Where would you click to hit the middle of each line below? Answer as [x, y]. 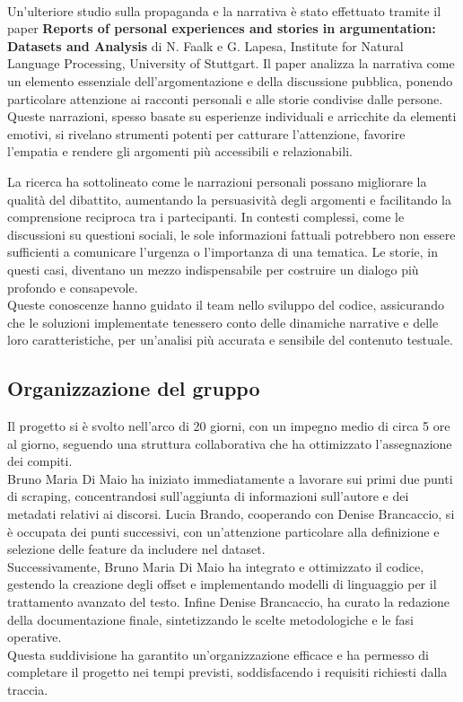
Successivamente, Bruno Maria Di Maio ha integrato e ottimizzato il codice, [216, 566]
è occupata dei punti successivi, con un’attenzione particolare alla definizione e [223, 531]
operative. [35, 637]
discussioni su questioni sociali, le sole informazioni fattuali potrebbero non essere [231, 234]
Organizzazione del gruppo [134, 388]
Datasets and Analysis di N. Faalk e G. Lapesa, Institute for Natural [205, 45]
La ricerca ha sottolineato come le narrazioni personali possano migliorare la [217, 181]
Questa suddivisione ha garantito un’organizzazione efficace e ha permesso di [218, 654]
